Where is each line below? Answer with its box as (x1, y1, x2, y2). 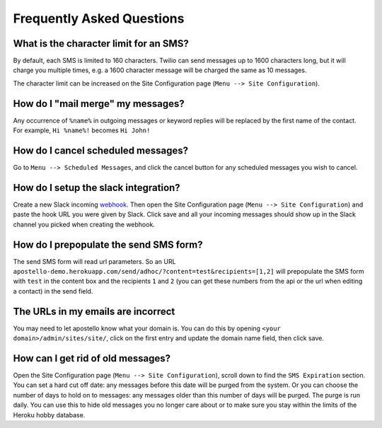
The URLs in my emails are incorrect (13, 305, 175, 318)
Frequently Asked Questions (13, 11, 185, 26)
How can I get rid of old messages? (13, 352, 171, 364)
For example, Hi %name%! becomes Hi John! (13, 126, 151, 134)
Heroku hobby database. (13, 410, 86, 419)
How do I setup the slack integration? (13, 181, 180, 194)
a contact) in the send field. (13, 287, 93, 295)
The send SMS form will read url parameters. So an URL (13, 257, 176, 265)
